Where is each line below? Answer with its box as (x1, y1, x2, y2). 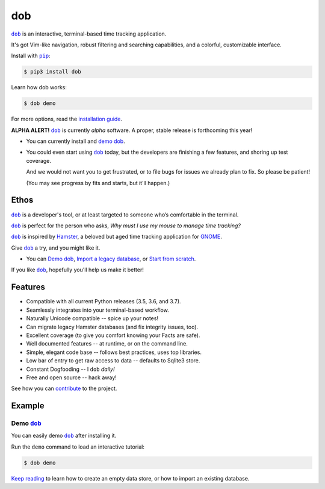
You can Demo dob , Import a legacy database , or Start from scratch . (26, 255, 196, 262)
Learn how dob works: (11, 84, 67, 91)
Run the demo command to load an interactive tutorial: (11, 443, 144, 450)
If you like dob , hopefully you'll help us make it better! (11, 266, 144, 274)
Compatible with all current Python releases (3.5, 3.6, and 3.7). (26, 298, 181, 305)
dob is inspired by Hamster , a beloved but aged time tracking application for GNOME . (11, 233, 222, 241)
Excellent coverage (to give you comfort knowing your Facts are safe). (26, 332, 200, 339)
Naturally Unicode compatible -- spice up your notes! (26, 315, 159, 322)
